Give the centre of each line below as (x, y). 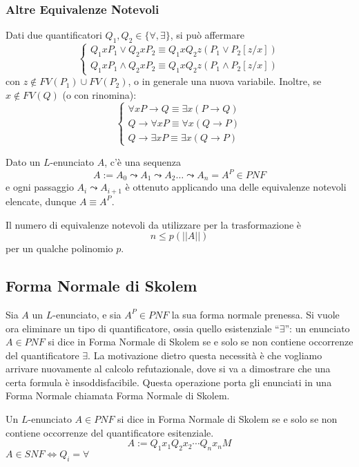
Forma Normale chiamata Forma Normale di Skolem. (118, 395)
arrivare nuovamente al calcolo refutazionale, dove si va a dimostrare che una (168, 369)
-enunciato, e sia (87, 314)
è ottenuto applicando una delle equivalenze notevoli (236, 187)
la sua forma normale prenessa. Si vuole (255, 314)
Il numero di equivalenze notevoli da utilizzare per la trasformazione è (154, 224)
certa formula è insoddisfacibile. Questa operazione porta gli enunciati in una (169, 382)
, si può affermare (207, 35)
